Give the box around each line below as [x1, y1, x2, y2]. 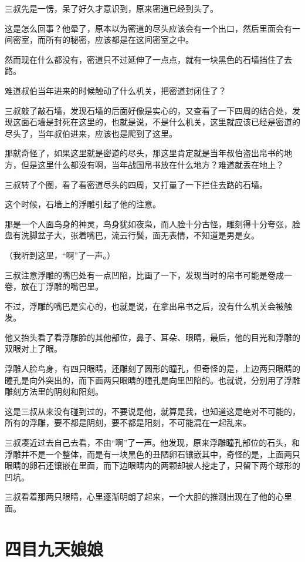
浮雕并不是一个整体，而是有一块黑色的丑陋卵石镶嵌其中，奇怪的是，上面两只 [5, 447, 300, 460]
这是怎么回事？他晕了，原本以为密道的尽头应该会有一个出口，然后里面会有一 [5, 22, 300, 34]
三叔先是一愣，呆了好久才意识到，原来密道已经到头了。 [5, 2, 218, 14]
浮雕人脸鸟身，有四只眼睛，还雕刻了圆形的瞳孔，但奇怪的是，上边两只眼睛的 [5, 362, 300, 375]
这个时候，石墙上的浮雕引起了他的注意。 [5, 198, 161, 210]
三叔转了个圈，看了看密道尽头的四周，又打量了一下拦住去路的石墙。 [5, 178, 267, 190]
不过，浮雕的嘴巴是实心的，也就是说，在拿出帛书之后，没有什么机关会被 [5, 299, 284, 312]
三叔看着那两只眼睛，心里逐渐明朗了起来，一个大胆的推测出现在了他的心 [5, 490, 284, 503]
